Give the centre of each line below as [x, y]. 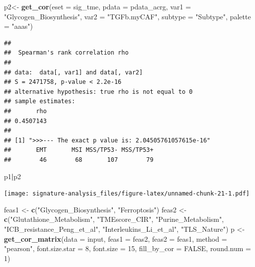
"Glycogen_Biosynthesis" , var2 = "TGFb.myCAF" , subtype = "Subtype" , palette [127, 16]
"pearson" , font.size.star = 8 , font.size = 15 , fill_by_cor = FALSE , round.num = [127, 248]
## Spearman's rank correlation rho [66, 53]
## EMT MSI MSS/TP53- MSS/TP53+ [79, 150]
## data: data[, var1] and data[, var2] [74, 72]
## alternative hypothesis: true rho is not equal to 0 [98, 92]
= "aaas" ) [19, 26]
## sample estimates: [40, 101]
